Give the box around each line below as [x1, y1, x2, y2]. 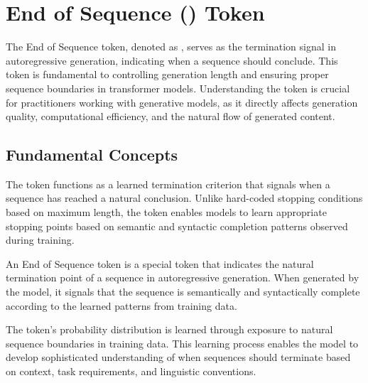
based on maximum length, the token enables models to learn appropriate [6, 205, 327, 220]
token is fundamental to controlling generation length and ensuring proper [6, 67, 329, 82]
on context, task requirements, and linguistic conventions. [6, 364, 256, 379]
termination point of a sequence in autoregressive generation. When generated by [6, 270, 359, 285]
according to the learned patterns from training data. [6, 298, 237, 313]
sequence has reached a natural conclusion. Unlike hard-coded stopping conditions [6, 190, 363, 205]
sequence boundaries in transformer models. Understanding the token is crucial [6, 80, 350, 95]
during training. [6, 232, 75, 247]
